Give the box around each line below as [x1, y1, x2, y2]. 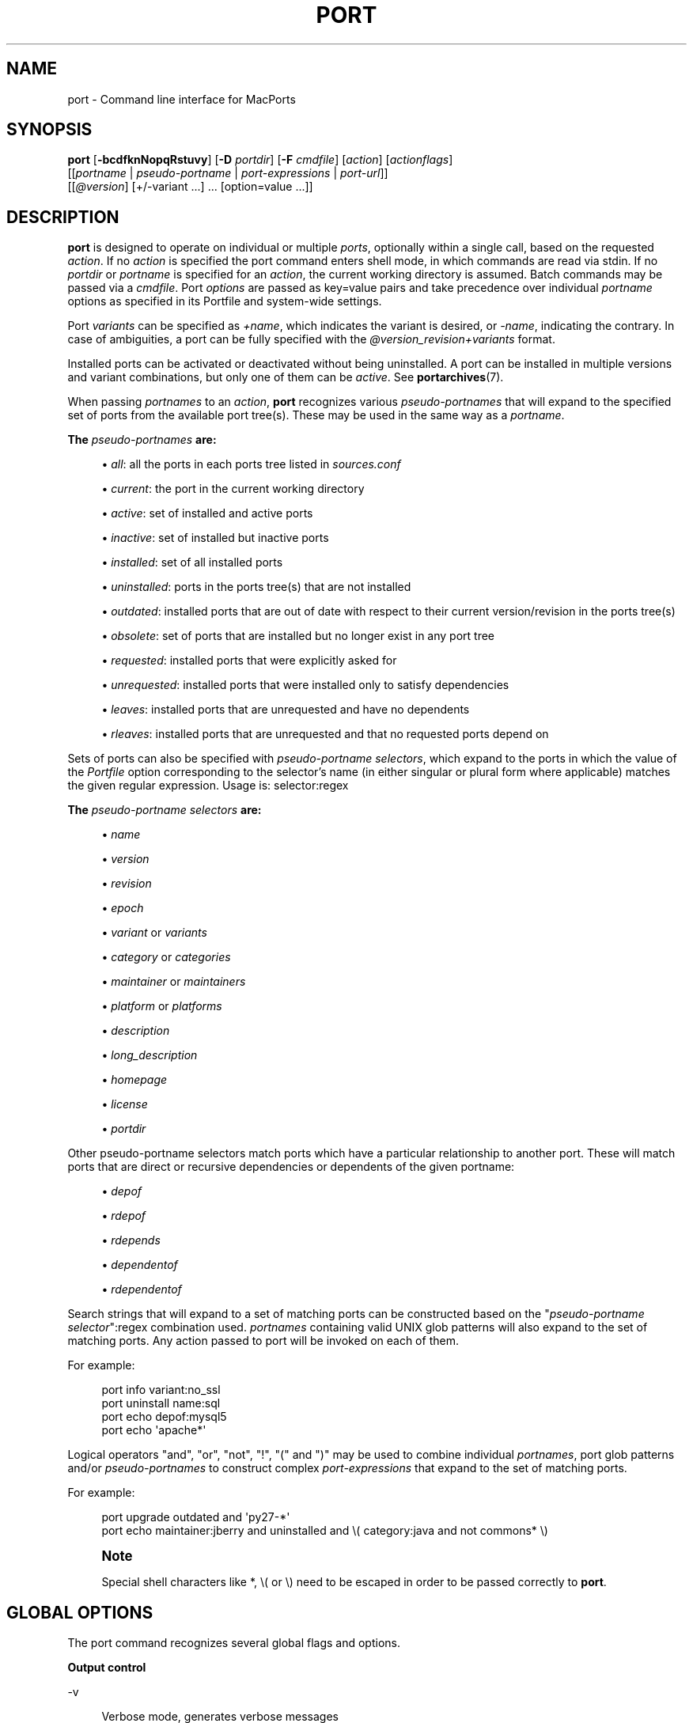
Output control [67, 1661, 146, 1675]
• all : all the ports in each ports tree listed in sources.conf [101, 457, 401, 471]
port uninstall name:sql [101, 1396, 221, 1411]
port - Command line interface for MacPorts [67, 92, 296, 106]
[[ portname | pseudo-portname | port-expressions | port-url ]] [67, 166, 388, 180]
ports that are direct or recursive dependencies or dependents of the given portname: [67, 1160, 515, 1174]
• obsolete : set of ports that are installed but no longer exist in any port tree [101, 629, 494, 643]
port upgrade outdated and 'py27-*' [101, 1510, 290, 1524]
